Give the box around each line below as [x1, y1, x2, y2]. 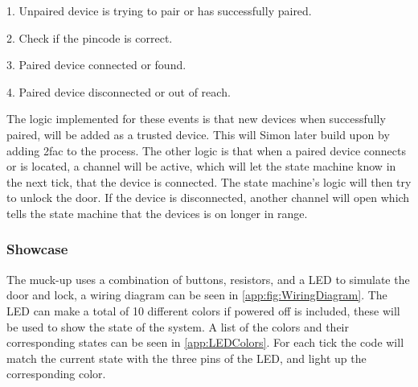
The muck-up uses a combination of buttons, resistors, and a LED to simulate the [6, 270, 410, 287]
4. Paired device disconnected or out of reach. [6, 83, 231, 100]
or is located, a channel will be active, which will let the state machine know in [6, 158, 396, 175]
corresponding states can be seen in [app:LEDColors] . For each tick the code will [6, 334, 404, 351]
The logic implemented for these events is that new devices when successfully [6, 110, 386, 127]
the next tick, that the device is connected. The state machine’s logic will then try [6, 173, 412, 190]
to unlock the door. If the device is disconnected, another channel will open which [6, 189, 410, 206]
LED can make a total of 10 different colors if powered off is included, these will [6, 302, 400, 319]
